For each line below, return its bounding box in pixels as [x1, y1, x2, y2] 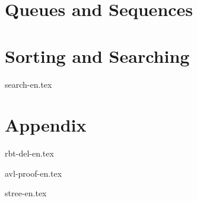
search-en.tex [5, 78, 52, 90]
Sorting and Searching [5, 43, 190, 68]
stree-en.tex [5, 187, 47, 199]
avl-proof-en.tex [5, 167, 62, 179]
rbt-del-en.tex [5, 147, 54, 159]
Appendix [5, 113, 87, 137]
